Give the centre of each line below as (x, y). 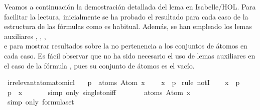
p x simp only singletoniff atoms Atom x (99, 92)
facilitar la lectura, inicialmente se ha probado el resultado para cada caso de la (126, 16)
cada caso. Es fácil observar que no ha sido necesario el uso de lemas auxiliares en (130, 55)
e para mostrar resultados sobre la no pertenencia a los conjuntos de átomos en (126, 46)
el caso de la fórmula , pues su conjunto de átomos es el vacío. (99, 65)
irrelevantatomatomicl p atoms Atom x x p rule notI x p (123, 82)
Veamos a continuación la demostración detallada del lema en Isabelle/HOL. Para (130, 6)
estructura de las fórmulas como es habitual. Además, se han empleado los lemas (128, 26)
